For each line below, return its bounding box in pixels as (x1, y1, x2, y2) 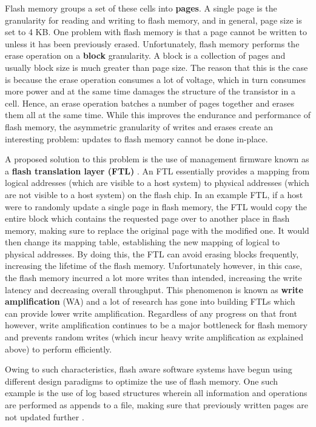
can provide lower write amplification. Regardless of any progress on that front (5, 306, 297, 319)
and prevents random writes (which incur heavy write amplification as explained (5, 331, 303, 343)
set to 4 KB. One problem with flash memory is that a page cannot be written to (5, 25, 307, 38)
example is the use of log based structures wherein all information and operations (5, 386, 308, 399)
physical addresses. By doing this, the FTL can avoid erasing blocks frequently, (5, 247, 299, 260)
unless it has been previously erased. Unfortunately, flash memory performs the (5, 37, 300, 50)
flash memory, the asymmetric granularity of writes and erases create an (5, 120, 274, 133)
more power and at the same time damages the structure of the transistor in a (5, 85, 295, 98)
